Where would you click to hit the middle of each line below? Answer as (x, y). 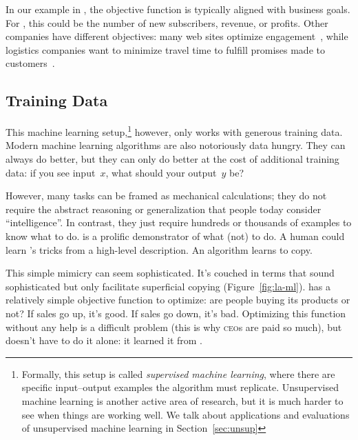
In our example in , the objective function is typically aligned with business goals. (178, 9)
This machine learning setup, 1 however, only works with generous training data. (174, 131)
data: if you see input (51, 172)
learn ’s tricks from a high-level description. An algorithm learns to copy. (159, 249)
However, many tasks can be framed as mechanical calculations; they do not (166, 196)
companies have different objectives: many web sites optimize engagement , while (177, 36)
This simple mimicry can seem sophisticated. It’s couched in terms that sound (170, 273)
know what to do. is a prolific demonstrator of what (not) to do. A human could (175, 236)
